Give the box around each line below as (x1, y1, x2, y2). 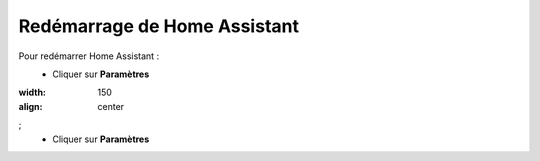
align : (18, 100, 43, 112)
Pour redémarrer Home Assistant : (18, 50, 160, 62)
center (97, 100, 125, 112)
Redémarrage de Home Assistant (18, 15, 300, 37)
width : (18, 86, 47, 99)
